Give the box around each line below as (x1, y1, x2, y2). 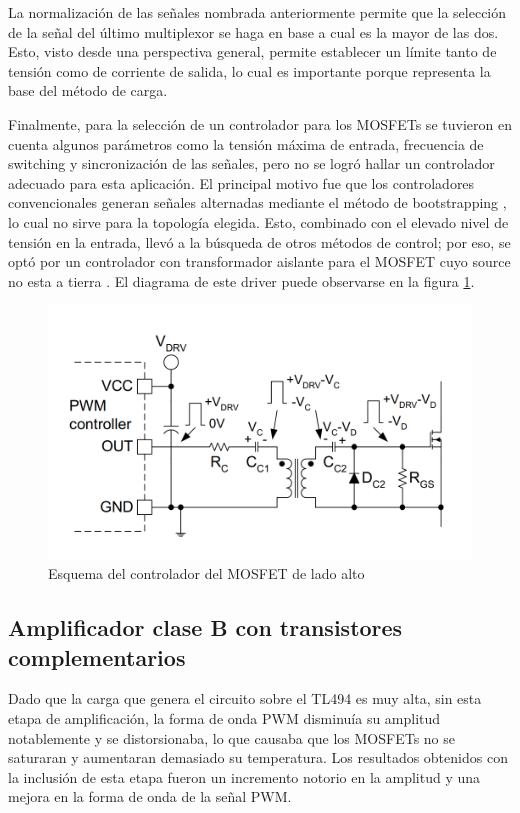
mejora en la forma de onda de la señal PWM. (8, 786, 292, 807)
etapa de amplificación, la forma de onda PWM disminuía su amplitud (8, 708, 441, 729)
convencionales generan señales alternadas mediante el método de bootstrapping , (8, 192, 507, 213)
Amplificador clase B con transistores (8, 612, 403, 643)
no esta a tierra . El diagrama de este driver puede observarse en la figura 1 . (8, 270, 475, 291)
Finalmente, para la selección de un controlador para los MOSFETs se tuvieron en (8, 113, 512, 134)
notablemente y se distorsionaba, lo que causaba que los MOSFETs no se (8, 727, 456, 748)
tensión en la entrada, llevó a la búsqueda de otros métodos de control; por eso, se (8, 231, 511, 252)
